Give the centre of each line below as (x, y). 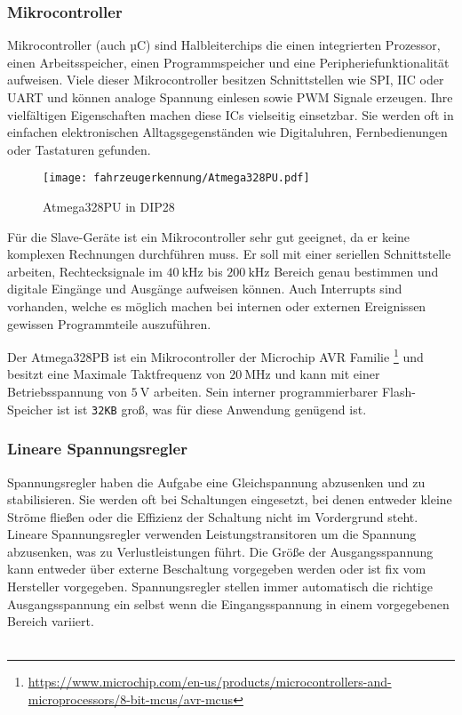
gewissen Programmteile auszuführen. (109, 323)
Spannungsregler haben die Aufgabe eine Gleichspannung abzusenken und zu (216, 482)
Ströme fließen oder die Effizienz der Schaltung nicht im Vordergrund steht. (213, 516)
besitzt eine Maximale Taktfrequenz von (116, 374)
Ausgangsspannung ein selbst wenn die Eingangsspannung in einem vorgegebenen (228, 603)
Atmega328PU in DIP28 (109, 207)
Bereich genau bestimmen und (356, 271)
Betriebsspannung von (67, 392)
